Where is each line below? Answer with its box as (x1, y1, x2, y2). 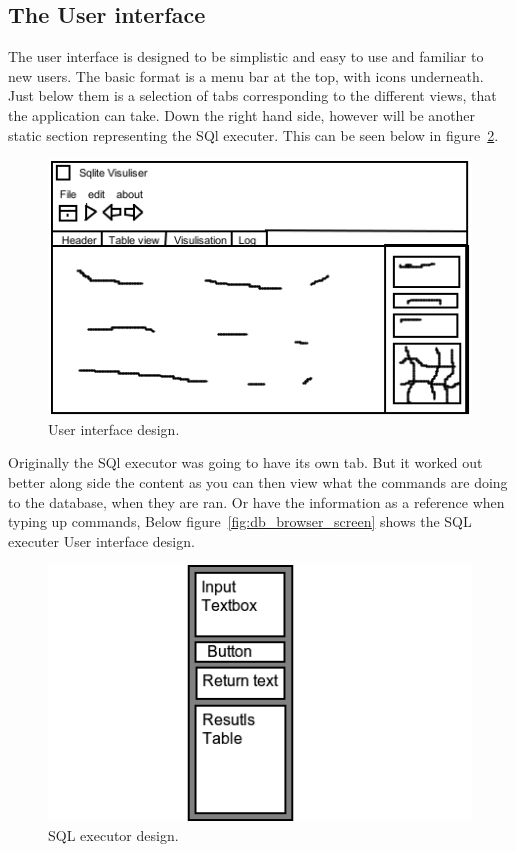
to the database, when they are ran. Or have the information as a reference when (8, 491, 505, 512)
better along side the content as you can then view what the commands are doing (8, 471, 508, 492)
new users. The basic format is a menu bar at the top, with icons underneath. (8, 65, 484, 86)
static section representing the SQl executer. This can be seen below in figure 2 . (8, 124, 499, 145)
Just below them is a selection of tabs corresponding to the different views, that (8, 85, 497, 106)
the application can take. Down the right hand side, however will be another (8, 104, 476, 125)
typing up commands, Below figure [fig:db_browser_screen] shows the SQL (8, 511, 472, 532)
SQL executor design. (48, 824, 179, 845)
